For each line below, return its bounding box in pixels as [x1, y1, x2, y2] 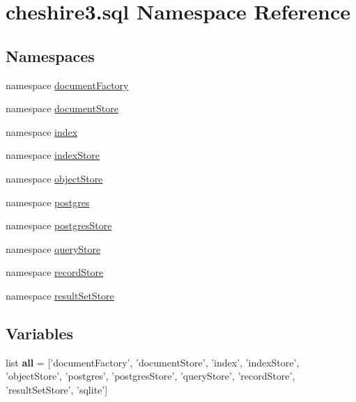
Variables [6, 322, 74, 343]
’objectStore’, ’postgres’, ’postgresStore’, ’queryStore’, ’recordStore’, [6, 369, 295, 383]
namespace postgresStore [6, 218, 112, 233]
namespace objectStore [6, 171, 103, 185]
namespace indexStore [6, 148, 100, 162]
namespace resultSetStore [6, 288, 114, 302]
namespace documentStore [6, 101, 118, 116]
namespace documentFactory [6, 77, 129, 92]
